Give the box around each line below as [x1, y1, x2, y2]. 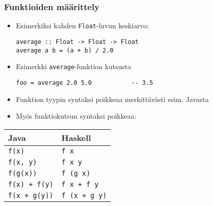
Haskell [61, 131, 91, 143]
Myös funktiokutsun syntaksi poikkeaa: [16, 111, 136, 121]
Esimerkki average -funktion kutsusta [16, 61, 131, 72]
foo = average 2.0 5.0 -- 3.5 [16, 79, 153, 86]
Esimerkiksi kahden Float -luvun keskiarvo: [16, 20, 149, 31]
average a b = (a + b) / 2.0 [16, 46, 114, 54]
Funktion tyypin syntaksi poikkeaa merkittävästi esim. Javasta [16, 93, 209, 104]
